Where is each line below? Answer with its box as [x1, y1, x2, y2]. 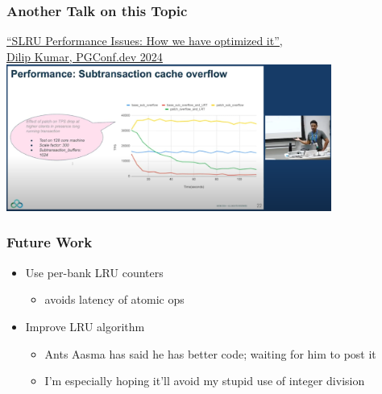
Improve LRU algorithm [25, 317, 145, 334]
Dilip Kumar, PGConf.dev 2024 [6, 48, 163, 64]
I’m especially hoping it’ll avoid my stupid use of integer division [44, 372, 365, 389]
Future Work [6, 232, 93, 252]
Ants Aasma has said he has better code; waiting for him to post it [44, 345, 376, 362]
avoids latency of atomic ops [44, 291, 185, 308]
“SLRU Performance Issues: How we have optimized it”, [6, 32, 283, 49]
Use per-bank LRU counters [25, 263, 164, 280]
